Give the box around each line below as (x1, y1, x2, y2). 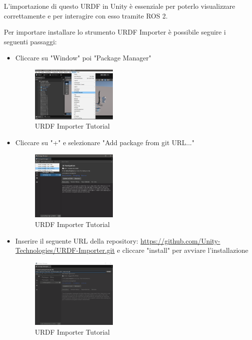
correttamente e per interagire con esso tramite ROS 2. (4, 10, 168, 20)
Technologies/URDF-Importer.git (15, 245, 115, 255)
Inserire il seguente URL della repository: (15, 235, 139, 246)
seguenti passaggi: (4, 36, 57, 46)
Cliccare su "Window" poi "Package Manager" (15, 53, 151, 63)
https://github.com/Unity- (140, 235, 220, 246)
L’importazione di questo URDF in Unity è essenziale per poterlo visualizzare (4, 1, 235, 11)
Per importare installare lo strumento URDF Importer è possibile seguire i (4, 27, 226, 37)
